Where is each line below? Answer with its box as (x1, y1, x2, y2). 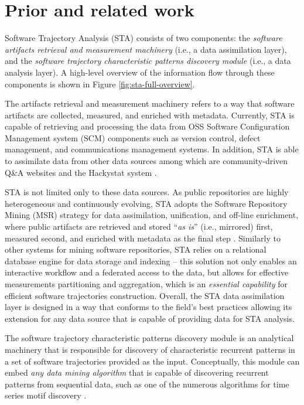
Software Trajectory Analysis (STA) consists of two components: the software (5, 32, 282, 44)
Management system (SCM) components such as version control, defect (5, 131, 261, 144)
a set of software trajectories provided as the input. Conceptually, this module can (5, 355, 300, 367)
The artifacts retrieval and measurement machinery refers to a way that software (5, 97, 295, 110)
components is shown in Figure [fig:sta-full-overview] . (5, 77, 195, 90)
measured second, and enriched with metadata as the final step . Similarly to (5, 232, 281, 244)
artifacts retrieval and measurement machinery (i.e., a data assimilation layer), (5, 43, 287, 55)
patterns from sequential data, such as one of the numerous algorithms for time (5, 377, 289, 390)
